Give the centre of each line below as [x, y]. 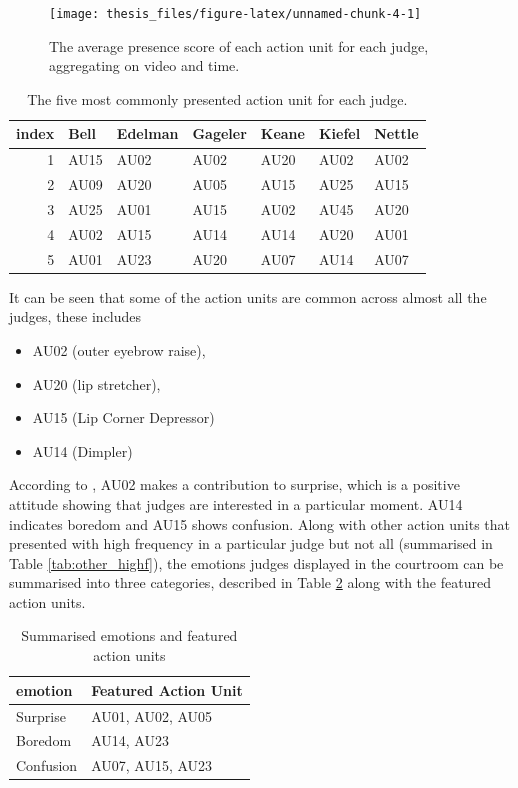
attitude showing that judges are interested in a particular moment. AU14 [236, 503]
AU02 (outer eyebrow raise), [119, 349]
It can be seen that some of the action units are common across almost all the [248, 296]
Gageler [219, 133]
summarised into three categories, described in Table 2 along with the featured [250, 582]
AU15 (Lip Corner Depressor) [123, 417]
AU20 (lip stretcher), [96, 383]
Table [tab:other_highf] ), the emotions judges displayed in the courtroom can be [256, 562]
